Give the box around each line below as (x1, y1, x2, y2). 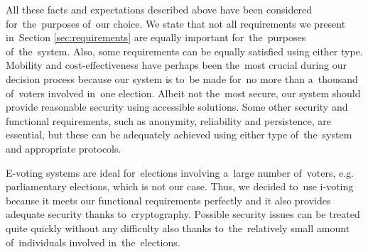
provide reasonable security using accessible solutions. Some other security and (6, 99, 348, 114)
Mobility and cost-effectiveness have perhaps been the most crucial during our (6, 57, 347, 72)
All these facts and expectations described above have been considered (6, 2, 312, 16)
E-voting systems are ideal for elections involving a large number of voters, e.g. (6, 165, 354, 180)
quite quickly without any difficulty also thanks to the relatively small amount (6, 220, 350, 235)
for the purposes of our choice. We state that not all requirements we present (6, 16, 346, 31)
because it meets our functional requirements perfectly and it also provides (6, 192, 331, 207)
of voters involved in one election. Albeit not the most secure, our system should (6, 85, 361, 100)
